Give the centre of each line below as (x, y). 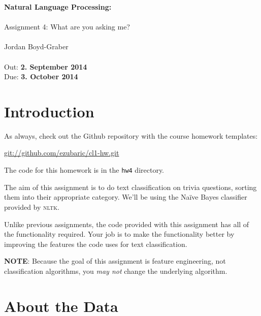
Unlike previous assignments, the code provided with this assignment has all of (127, 224)
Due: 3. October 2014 (41, 76)
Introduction (49, 111)
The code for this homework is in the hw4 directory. (84, 170)
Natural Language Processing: (58, 7)
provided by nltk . (32, 207)
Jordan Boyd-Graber (36, 46)
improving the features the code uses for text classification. (96, 244)
